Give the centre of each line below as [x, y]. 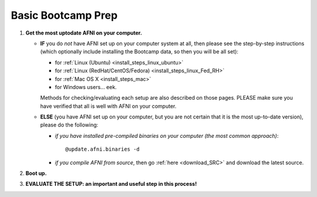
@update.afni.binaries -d [103, 149]
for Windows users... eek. [86, 87]
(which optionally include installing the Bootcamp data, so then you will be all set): [139, 52]
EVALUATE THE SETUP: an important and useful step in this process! [111, 184]
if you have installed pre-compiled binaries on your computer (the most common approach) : [167, 135]
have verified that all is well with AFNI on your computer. [108, 106]
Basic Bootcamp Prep [64, 15]
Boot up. [36, 174]
